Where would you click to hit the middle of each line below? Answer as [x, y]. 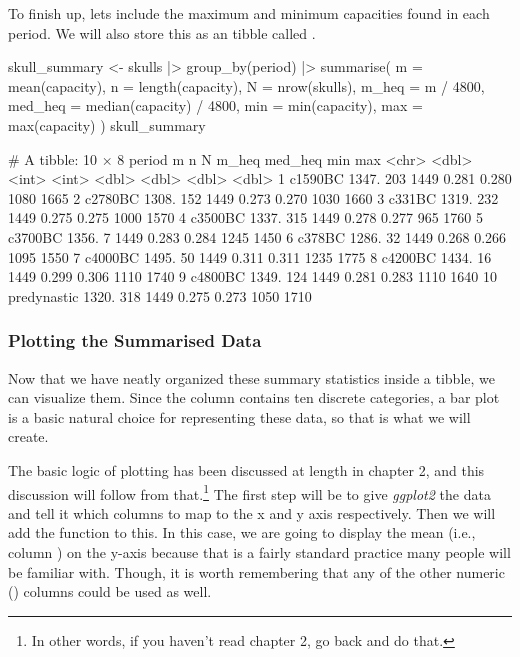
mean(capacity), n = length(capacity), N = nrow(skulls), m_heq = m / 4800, [246, 85]
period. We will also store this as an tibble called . [162, 32]
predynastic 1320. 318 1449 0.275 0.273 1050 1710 [160, 295]
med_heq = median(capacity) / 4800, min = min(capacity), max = [215, 105]
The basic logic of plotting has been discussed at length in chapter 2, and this [246, 469]
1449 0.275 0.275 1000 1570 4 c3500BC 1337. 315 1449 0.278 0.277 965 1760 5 [245, 217]
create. [28, 436]
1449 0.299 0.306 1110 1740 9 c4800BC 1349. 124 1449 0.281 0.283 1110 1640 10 [252, 276]
